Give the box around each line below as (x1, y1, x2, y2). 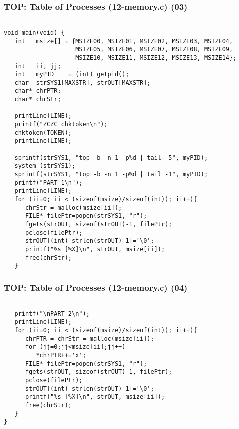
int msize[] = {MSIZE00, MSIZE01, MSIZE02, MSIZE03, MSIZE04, (14, 37, 233, 45)
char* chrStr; (14, 96, 61, 103)
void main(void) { (4, 29, 65, 36)
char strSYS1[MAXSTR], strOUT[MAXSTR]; (14, 79, 151, 86)
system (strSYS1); (14, 162, 76, 170)
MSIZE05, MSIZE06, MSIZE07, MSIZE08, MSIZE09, (75, 46, 233, 53)
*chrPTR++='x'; (36, 352, 86, 359)
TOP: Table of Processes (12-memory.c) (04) (4, 281, 188, 293)
